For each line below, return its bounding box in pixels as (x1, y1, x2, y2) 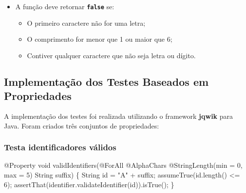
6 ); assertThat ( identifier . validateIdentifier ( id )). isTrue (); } (4, 179, 174, 189)
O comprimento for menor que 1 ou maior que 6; (27, 34, 172, 44)
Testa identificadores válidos (4, 141, 116, 153)
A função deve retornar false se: (15, 1, 114, 11)
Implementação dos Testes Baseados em (4, 74, 209, 89)
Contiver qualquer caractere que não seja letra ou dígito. (27, 50, 196, 60)
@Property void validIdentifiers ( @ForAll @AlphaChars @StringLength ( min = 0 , (4, 160, 243, 170)
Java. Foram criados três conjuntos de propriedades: (4, 120, 159, 130)
